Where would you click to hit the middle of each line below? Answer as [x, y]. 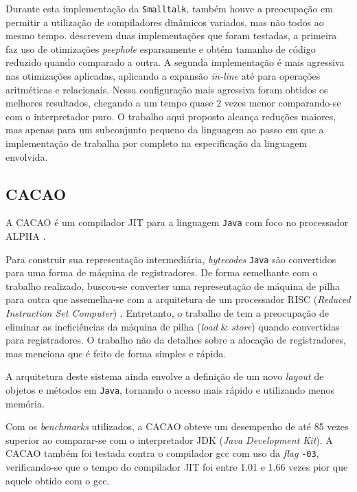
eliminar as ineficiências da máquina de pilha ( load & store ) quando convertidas [173, 326]
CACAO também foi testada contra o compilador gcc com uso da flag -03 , [162, 453]
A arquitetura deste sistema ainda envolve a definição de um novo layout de [165, 376]
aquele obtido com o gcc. [58, 480]
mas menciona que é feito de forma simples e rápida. [116, 353]
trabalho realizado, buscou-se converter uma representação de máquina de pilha [173, 286]
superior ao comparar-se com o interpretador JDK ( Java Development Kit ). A [169, 439]
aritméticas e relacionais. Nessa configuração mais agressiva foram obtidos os [167, 89]
